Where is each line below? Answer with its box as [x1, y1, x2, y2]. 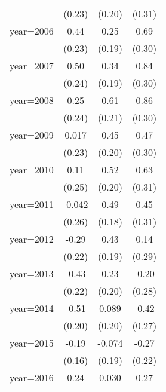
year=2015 [10, 336, 54, 350]
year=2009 [10, 128, 54, 142]
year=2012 [10, 232, 54, 246]
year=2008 [10, 93, 54, 107]
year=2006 [10, 24, 54, 38]
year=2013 [10, 267, 54, 280]
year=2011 [10, 197, 54, 211]
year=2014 [10, 301, 54, 315]
